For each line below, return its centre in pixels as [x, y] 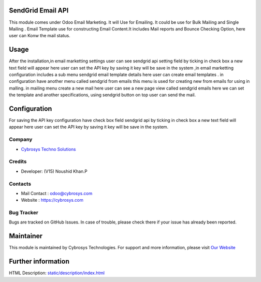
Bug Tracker [24, 213]
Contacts [20, 184]
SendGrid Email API [39, 10]
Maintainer [26, 236]
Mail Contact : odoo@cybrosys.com [57, 193]
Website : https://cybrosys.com [52, 200]
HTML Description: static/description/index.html [57, 273]
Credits [18, 162]
